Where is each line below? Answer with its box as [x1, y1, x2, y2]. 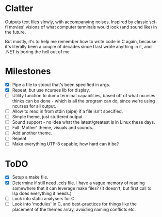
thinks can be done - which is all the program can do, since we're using [12, 98, 155, 104]
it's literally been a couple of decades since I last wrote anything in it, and [5, 43, 152, 49]
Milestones [5, 66, 51, 77]
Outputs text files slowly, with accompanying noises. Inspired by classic [5, 19, 148, 25]
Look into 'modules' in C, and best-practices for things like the [12, 201, 137, 207]
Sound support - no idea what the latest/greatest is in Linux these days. [12, 119, 155, 125]
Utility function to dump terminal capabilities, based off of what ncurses [12, 93, 156, 98]
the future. [5, 29, 26, 35]
